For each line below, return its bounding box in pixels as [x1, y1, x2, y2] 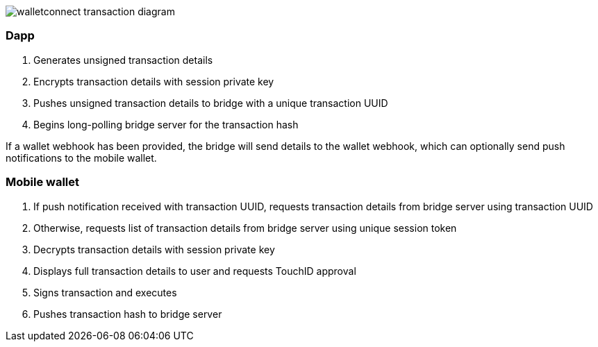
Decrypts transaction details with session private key [33, 243, 275, 255]
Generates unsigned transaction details [33, 53, 213, 66]
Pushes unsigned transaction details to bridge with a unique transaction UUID [33, 96, 388, 109]
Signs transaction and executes [33, 286, 177, 298]
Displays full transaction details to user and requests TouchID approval [33, 264, 356, 277]
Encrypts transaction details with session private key [33, 75, 274, 87]
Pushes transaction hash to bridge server [33, 307, 222, 320]
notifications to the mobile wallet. [6, 151, 157, 164]
